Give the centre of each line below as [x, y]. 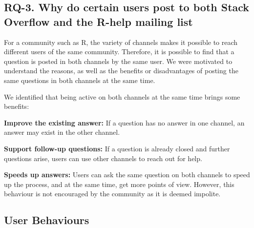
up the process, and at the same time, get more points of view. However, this [119, 184]
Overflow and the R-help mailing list [98, 21]
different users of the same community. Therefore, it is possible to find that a [119, 52]
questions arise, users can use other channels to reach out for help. [103, 158]
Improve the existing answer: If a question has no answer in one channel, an [124, 122]
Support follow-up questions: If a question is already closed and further [117, 148]
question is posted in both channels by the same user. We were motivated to [118, 61]
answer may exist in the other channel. [62, 132]
